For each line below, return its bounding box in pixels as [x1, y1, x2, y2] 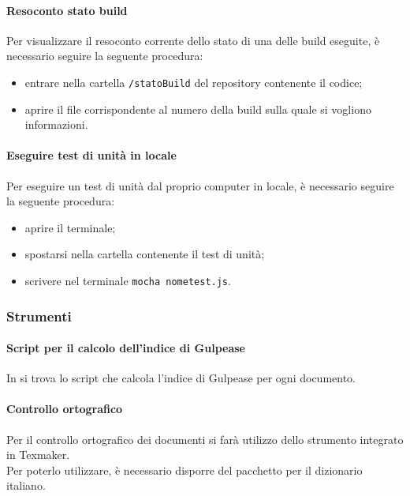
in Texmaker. [6, 446, 70, 463]
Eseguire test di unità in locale [6, 147, 177, 163]
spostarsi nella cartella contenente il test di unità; [24, 246, 265, 262]
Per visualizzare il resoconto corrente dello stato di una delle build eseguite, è [6, 32, 380, 48]
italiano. [6, 477, 46, 494]
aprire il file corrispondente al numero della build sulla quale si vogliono [24, 100, 371, 117]
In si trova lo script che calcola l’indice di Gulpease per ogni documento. [6, 370, 356, 386]
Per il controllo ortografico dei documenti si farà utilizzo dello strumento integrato [6, 430, 404, 447]
